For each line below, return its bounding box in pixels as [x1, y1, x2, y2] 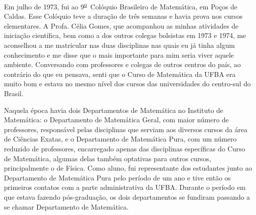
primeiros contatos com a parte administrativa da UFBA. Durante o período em [4, 182, 246, 192]
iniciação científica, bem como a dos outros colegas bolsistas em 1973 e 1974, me [4, 30, 246, 40]
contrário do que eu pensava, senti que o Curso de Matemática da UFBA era [4, 69, 236, 79]
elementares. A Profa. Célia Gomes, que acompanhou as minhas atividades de [4, 20, 239, 31]
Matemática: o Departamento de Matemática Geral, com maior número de [4, 114, 229, 125]
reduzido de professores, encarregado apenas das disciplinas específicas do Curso [4, 143, 245, 153]
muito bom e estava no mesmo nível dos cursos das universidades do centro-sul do [4, 78, 251, 89]
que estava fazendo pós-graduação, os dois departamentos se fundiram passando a [4, 191, 250, 202]
